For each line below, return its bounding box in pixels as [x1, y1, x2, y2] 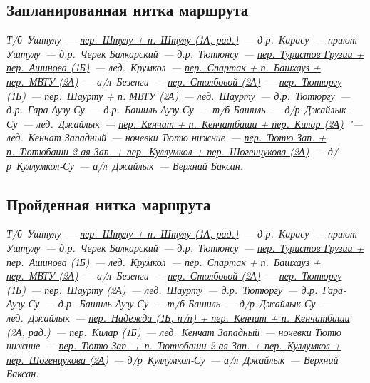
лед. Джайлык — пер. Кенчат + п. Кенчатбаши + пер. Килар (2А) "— [36, 116, 363, 131]
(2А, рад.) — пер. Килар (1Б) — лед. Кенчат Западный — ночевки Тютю [6, 324, 341, 339]
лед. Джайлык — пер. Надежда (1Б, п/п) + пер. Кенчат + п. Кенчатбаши [6, 310, 350, 325]
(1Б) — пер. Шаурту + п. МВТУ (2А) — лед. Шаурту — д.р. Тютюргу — [6, 88, 351, 103]
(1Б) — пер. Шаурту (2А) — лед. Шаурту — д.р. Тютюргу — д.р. [6, 282, 318, 297]
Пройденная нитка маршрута [6, 193, 211, 215]
